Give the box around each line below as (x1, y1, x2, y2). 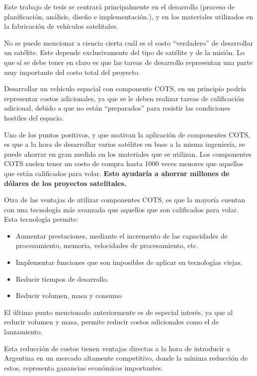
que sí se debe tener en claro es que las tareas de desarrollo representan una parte (4, 57, 253, 67)
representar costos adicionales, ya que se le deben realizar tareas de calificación (4, 93, 244, 103)
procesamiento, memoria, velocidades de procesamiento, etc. (15, 240, 198, 251)
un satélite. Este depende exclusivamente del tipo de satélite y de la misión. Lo (4, 47, 245, 58)
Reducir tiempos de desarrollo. (15, 273, 109, 284)
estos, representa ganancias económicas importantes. (4, 362, 163, 373)
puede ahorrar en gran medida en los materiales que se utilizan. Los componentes (4, 148, 252, 159)
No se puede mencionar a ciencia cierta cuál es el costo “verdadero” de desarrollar (4, 37, 254, 48)
